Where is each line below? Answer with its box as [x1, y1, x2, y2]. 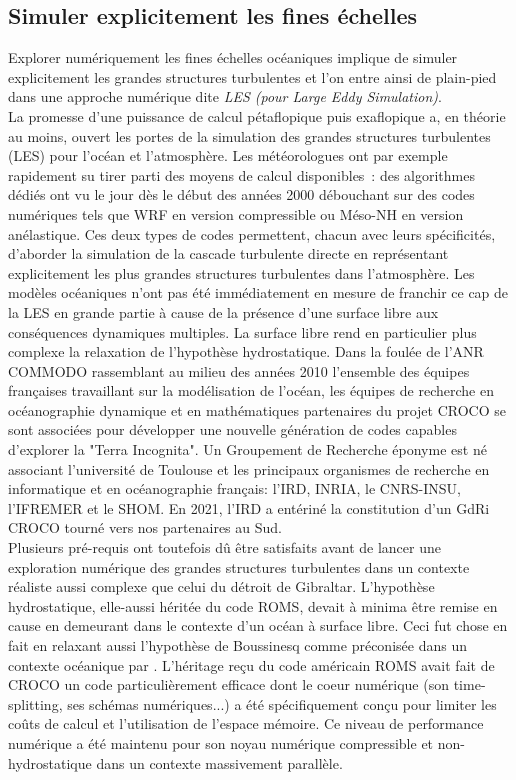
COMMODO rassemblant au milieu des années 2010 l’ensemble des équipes [8, 360, 470, 381]
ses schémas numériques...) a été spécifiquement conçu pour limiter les [67, 693, 497, 714]
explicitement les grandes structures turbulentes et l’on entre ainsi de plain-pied [8, 66, 497, 87]
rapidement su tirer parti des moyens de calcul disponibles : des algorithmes [8, 164, 475, 185]
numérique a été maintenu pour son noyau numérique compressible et [8, 732, 434, 753]
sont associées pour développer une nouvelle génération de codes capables [8, 419, 457, 440]
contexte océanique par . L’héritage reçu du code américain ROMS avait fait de [8, 654, 495, 675]
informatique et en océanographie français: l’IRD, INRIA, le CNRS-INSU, [8, 478, 461, 499]
